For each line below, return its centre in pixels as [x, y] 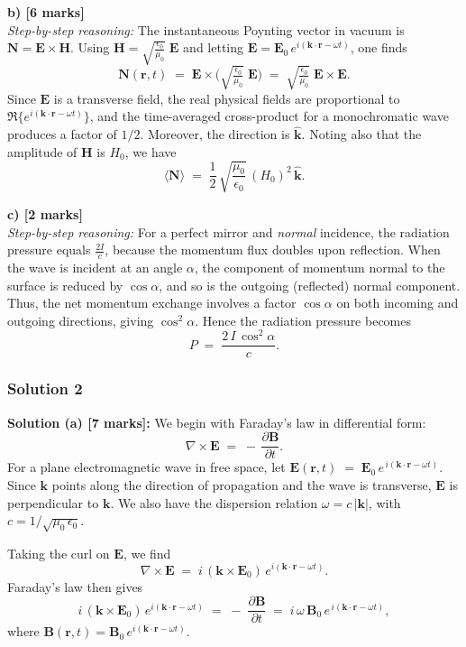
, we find [147, 553]
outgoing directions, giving [81, 320]
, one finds [379, 47]
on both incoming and [397, 303]
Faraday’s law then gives [75, 586]
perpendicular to [53, 502]
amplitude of [42, 151]
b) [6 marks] [46, 12]
